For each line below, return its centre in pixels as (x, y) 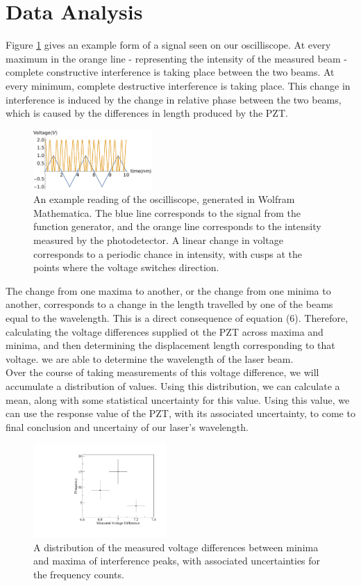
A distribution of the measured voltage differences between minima (176, 547)
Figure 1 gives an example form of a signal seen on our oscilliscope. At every (168, 45)
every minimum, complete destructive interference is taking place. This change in (178, 85)
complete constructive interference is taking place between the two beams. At (170, 72)
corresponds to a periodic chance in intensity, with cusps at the (168, 253)
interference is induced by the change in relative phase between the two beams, (174, 99)
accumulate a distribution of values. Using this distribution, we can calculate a (173, 385)
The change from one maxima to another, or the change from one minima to (168, 290)
